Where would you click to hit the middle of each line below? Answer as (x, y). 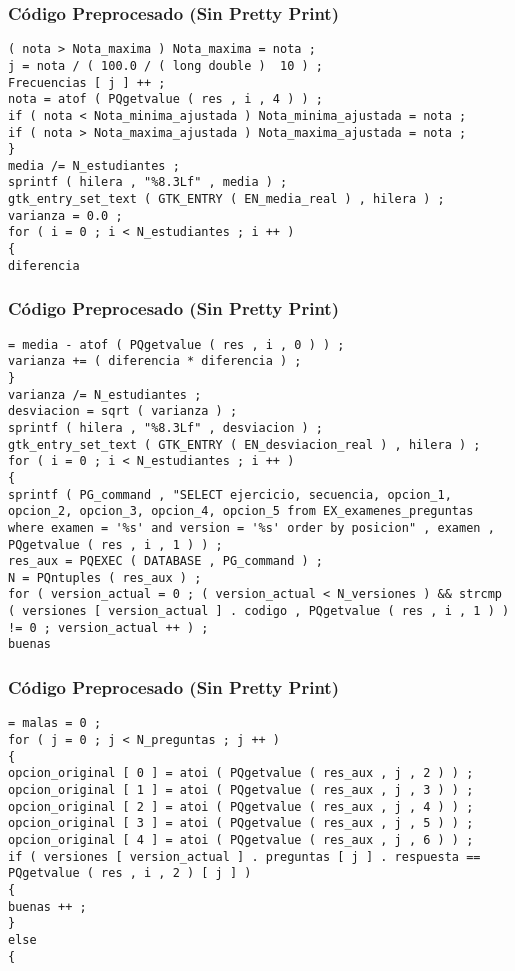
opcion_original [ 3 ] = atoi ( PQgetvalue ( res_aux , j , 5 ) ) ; (241, 823)
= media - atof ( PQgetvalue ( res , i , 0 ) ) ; (176, 344)
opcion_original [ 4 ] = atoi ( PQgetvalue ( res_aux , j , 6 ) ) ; (241, 839)
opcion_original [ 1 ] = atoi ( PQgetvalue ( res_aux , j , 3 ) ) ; (241, 789)
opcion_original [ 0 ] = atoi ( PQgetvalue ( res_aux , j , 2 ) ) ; (241, 773)
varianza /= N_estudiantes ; (105, 394)
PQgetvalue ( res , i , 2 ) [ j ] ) (130, 873)
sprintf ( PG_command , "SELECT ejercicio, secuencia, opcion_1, (230, 494)
